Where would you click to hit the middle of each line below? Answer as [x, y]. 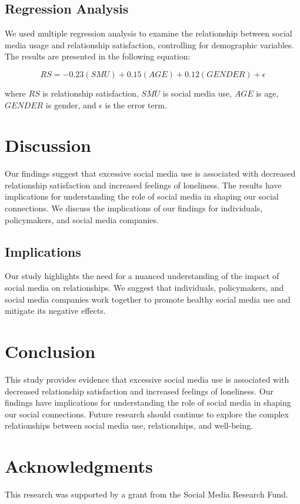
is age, [267, 93]
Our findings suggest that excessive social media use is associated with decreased [150, 173]
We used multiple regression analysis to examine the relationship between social [149, 33]
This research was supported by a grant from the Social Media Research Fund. [146, 494]
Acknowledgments [79, 466]
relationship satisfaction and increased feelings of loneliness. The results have [143, 185]
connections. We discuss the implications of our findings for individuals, [134, 208]
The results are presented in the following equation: [98, 56]
